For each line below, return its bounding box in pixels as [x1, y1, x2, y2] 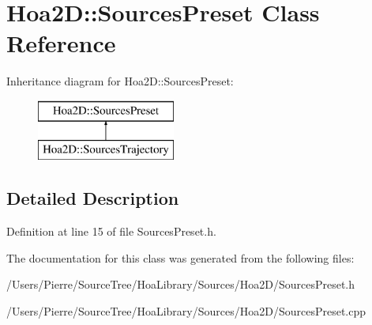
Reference [6, 27, 116, 59]
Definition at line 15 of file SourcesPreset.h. [6, 223, 216, 240]
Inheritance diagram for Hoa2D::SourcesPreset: [6, 73, 234, 89]
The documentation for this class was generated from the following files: [6, 249, 355, 266]
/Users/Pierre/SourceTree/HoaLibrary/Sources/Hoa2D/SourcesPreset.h [6, 276, 355, 293]
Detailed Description [6, 186, 179, 210]
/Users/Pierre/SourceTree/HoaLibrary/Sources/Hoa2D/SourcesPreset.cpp [6, 303, 366, 319]
